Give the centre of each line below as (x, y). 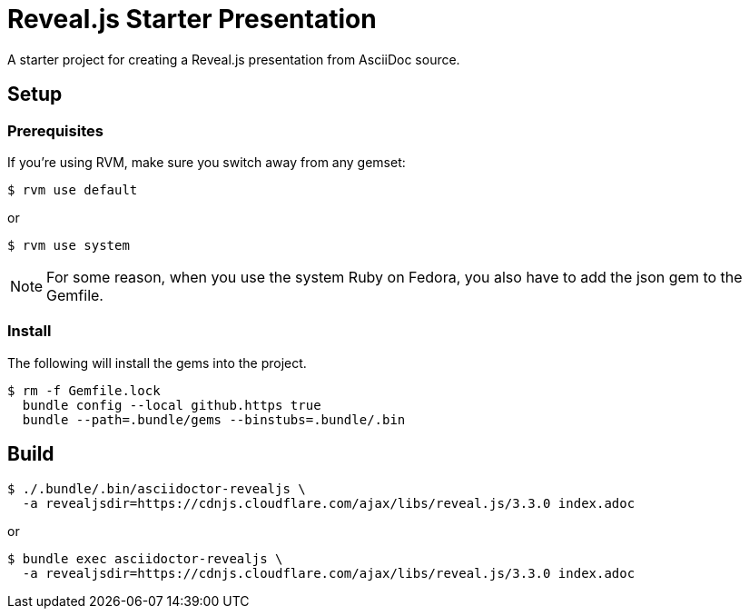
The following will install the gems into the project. (157, 363)
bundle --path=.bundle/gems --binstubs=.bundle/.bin (214, 419)
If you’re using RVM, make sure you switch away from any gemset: (207, 162)
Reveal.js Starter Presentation (192, 19)
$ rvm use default (73, 189)
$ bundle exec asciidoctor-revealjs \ (145, 558)
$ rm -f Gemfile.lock (84, 390)
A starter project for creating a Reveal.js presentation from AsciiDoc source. (234, 59)
